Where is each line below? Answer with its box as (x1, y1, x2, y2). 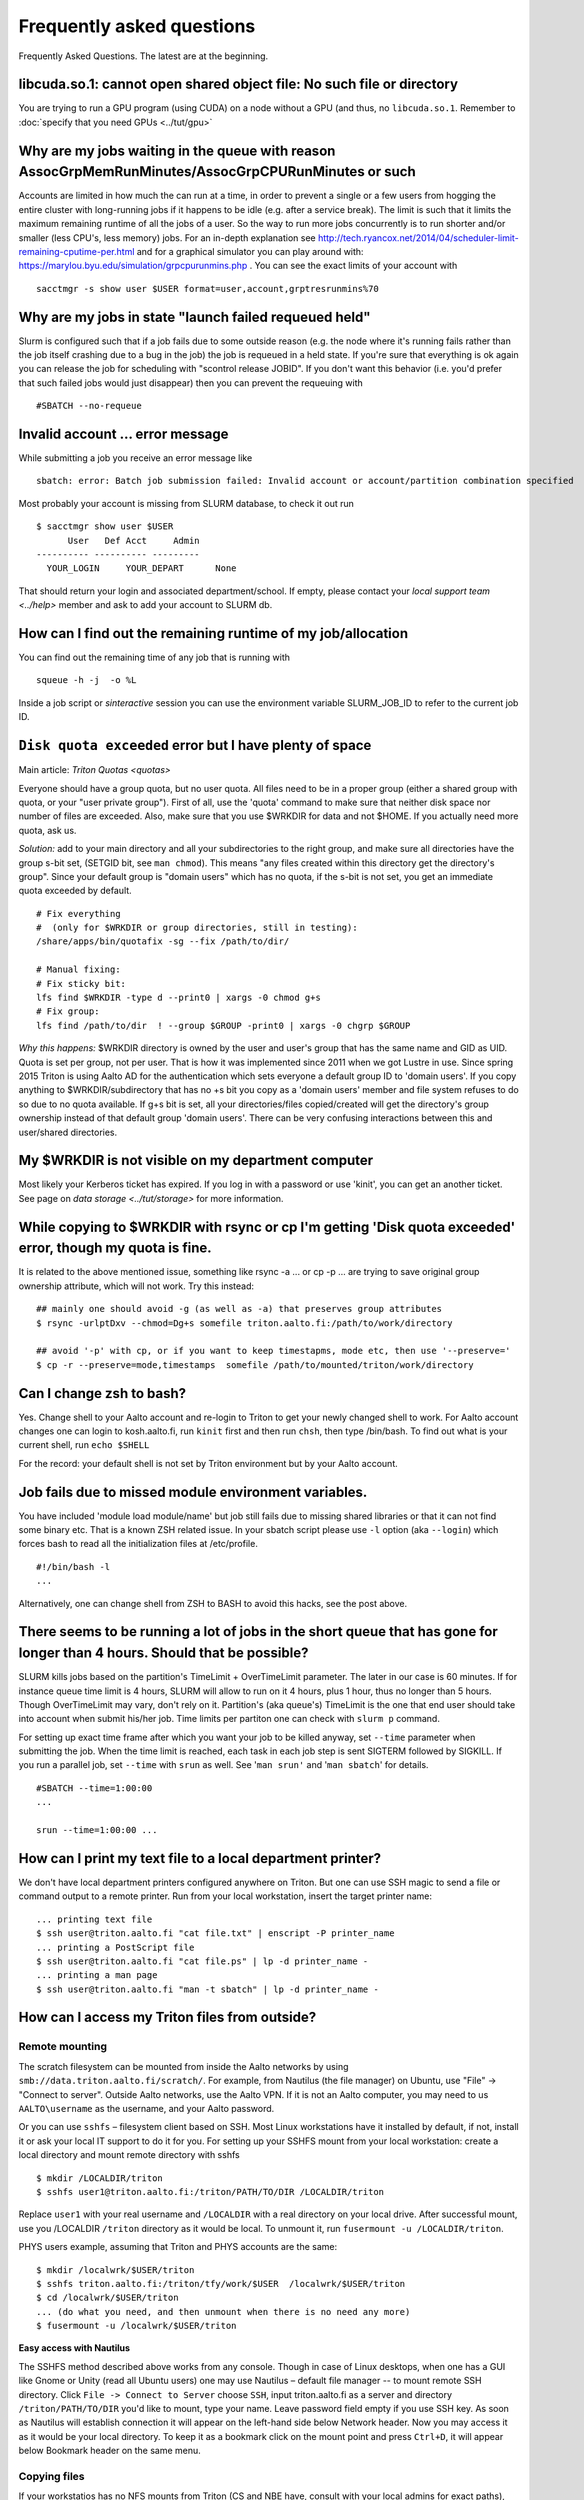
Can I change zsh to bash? (18, 1385, 187, 1402)
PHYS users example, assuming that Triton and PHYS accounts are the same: (18, 2241, 338, 2253)
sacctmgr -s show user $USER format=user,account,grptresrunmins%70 (36, 283, 379, 294)
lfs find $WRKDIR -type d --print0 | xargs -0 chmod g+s (36, 992, 322, 1004)
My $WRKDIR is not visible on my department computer (18, 1152, 374, 1169)
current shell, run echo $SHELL (18, 1439, 150, 1451)
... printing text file (36, 1913, 153, 1925)
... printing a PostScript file (36, 1941, 195, 1953)
